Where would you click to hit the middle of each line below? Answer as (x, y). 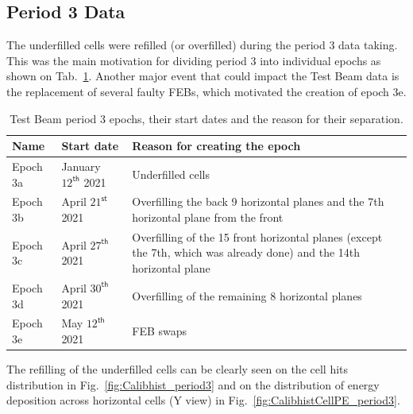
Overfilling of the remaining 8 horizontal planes (247, 295)
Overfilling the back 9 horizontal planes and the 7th (258, 201)
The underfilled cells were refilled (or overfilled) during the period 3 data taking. (202, 45)
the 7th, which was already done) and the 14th (246, 252)
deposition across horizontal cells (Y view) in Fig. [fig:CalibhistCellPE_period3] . (203, 400)
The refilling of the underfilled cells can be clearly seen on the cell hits (178, 369)
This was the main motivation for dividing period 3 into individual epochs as (194, 60)
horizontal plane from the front (208, 217)
